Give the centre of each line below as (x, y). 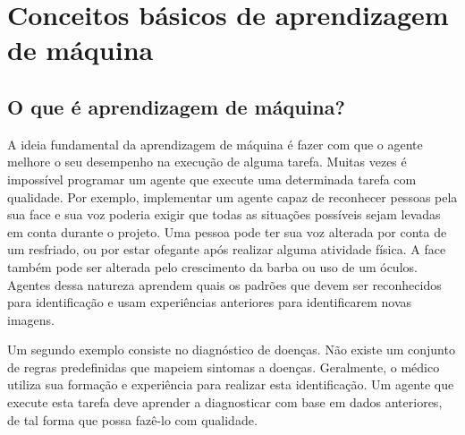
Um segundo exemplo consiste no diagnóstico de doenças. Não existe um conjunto (231, 350)
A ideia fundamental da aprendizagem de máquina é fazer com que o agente (215, 144)
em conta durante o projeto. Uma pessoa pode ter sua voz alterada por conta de (227, 231)
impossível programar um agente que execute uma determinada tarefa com (212, 179)
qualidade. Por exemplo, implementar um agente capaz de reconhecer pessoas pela (232, 196)
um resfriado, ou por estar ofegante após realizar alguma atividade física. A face (227, 249)
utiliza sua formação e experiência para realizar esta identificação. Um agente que (231, 384)
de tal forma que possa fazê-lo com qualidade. (132, 419)
